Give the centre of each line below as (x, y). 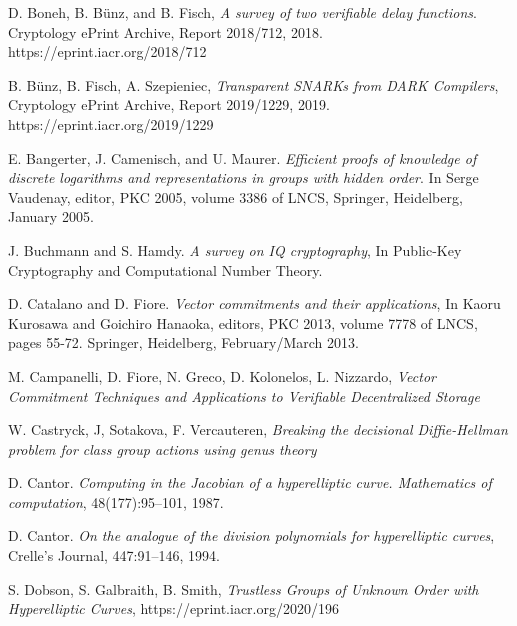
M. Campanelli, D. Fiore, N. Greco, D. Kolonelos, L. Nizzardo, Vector (222, 375)
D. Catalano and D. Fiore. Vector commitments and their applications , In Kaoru (254, 303)
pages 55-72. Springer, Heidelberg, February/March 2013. (183, 342)
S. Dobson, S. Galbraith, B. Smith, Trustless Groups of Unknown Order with (243, 588)
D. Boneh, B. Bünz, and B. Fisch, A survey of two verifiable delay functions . (242, 12)
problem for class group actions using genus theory (162, 448)
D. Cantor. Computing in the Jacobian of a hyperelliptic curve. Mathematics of (250, 482)
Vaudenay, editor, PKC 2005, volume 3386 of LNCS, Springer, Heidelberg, (235, 196)
